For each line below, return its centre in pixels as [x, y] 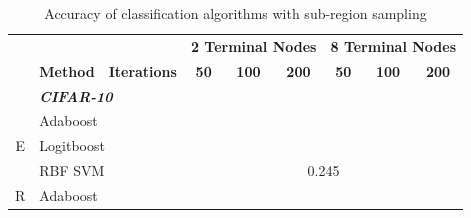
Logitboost [72, 145]
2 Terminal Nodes [253, 45]
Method [67, 70]
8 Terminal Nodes [393, 45]
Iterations [142, 70]
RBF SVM [72, 170]
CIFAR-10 [76, 95]
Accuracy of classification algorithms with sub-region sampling [235, 13]
